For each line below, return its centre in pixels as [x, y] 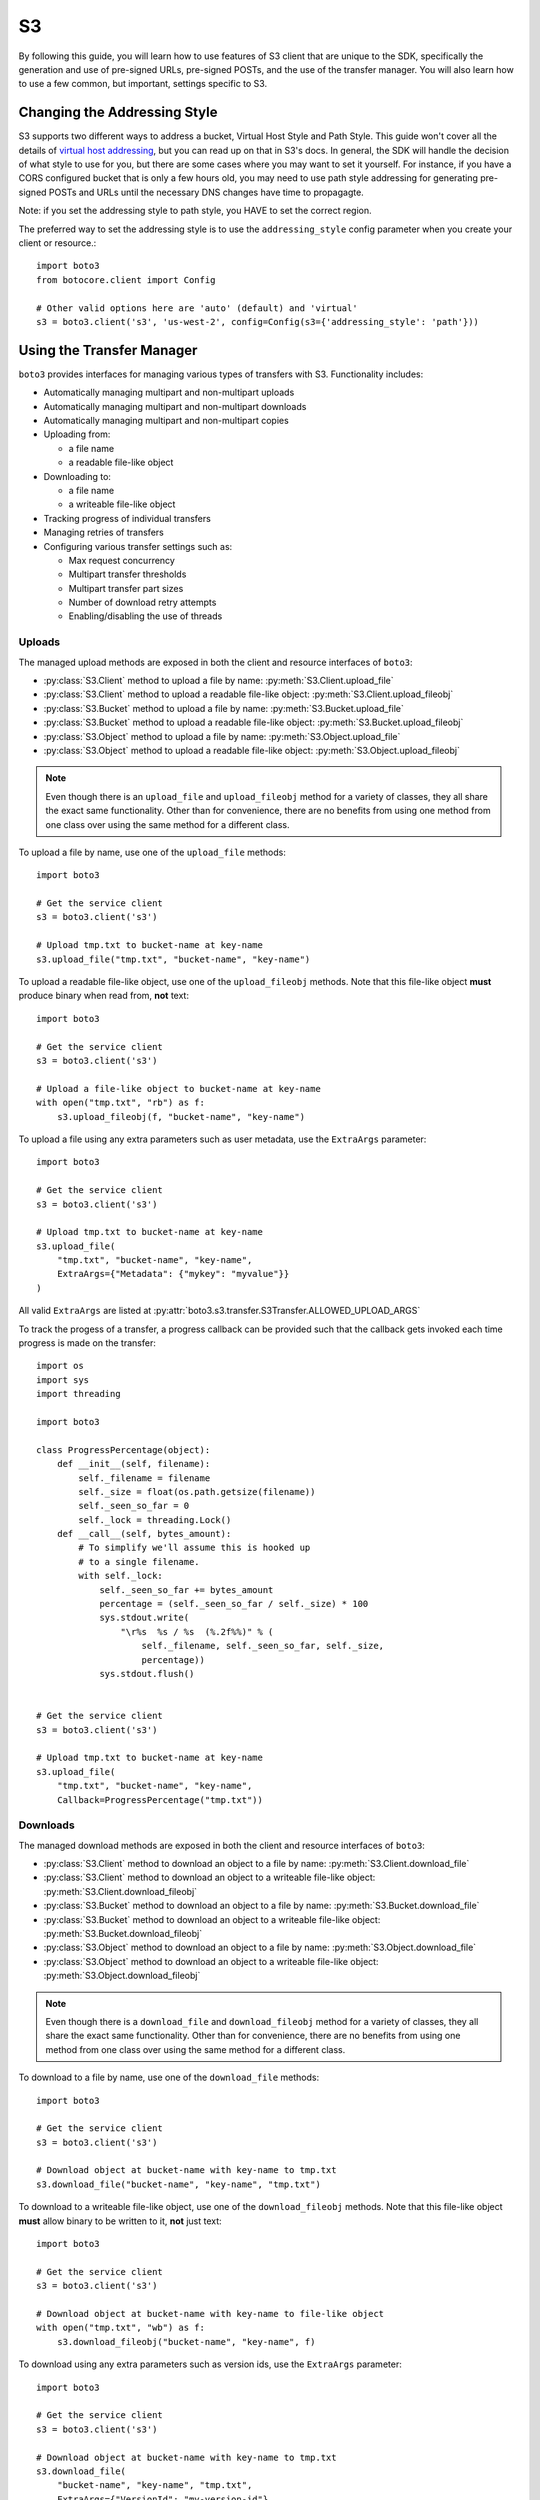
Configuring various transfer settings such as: [138, 546]
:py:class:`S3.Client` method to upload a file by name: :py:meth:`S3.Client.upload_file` [218, 680]
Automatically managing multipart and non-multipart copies [166, 420]
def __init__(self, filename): [133, 1464]
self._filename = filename [144, 1478]
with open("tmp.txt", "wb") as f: [120, 2328]
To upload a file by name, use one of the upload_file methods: [152, 852]
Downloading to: [77, 476]
